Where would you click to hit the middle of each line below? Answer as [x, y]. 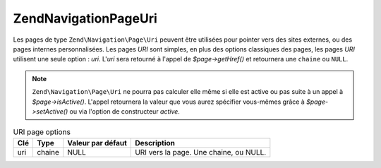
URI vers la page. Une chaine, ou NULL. [201, 152]
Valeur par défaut [97, 143]
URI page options [42, 132]
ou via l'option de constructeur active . [125, 111]
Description [155, 143]
